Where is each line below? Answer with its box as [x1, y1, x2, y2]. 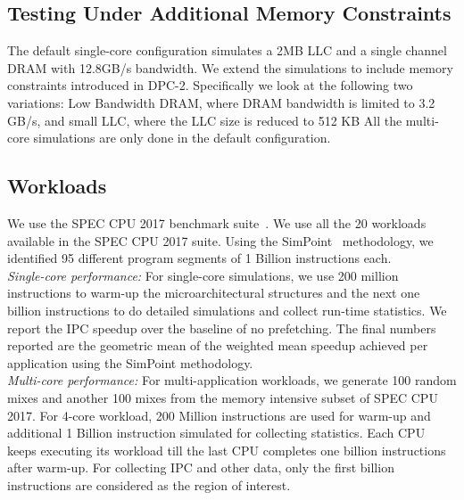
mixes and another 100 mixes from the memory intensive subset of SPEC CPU [7, 388, 438, 406]
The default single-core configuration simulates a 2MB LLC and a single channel [7, 41, 447, 60]
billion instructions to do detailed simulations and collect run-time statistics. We [7, 300, 447, 319]
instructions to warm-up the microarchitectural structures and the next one [7, 283, 420, 302]
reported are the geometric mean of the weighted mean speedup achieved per [7, 336, 428, 355]
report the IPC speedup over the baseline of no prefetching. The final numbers [7, 318, 436, 337]
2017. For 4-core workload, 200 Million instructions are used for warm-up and [7, 406, 431, 424]
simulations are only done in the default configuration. [33, 128, 331, 147]
